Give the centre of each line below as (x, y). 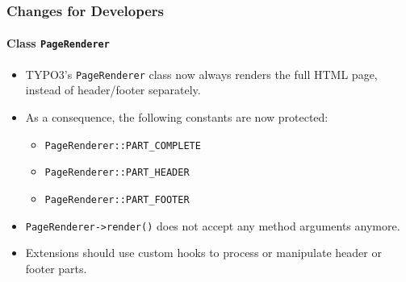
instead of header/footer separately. (113, 90)
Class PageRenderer (58, 43)
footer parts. (56, 268)
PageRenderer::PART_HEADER (117, 173)
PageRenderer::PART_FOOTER (117, 199)
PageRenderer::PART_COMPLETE (123, 145)
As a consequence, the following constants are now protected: (177, 116)
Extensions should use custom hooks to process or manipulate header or (203, 253)
